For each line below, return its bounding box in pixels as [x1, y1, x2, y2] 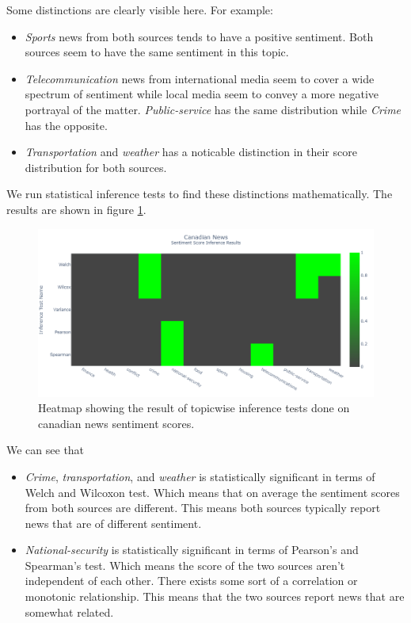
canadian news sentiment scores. [38, 415, 195, 431]
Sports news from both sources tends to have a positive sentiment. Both [25, 28, 374, 44]
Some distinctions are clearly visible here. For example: [6, 2, 273, 17]
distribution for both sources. [25, 159, 167, 175]
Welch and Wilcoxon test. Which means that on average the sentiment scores [25, 483, 400, 500]
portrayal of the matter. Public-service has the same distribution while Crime [25, 101, 401, 117]
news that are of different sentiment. [25, 514, 202, 531]
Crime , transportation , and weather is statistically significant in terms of [25, 468, 375, 484]
